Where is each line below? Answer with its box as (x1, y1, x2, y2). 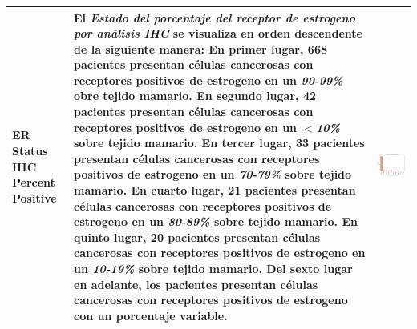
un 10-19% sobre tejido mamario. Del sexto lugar (74, 260, 353, 276)
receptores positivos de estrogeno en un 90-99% (74, 71, 343, 88)
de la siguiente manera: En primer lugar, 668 (74, 40, 327, 57)
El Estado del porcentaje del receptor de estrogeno (74, 9, 355, 26)
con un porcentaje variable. (74, 307, 228, 323)
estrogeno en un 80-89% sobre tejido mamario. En (74, 213, 358, 230)
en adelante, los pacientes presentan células (74, 275, 318, 292)
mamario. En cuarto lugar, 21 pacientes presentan (74, 182, 356, 199)
